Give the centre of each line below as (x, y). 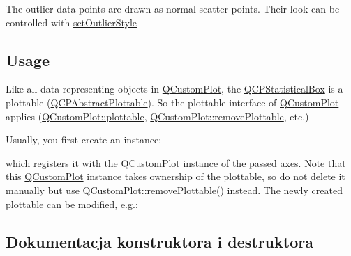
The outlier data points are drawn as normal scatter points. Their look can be (173, 8)
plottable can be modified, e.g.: (72, 203)
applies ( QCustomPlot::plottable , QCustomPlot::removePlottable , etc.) (157, 116)
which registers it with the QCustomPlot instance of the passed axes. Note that (176, 162)
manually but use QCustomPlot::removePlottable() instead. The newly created (174, 190)
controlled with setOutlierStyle (72, 22)
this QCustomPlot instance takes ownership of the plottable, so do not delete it (175, 176)
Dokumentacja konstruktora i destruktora (159, 241)
